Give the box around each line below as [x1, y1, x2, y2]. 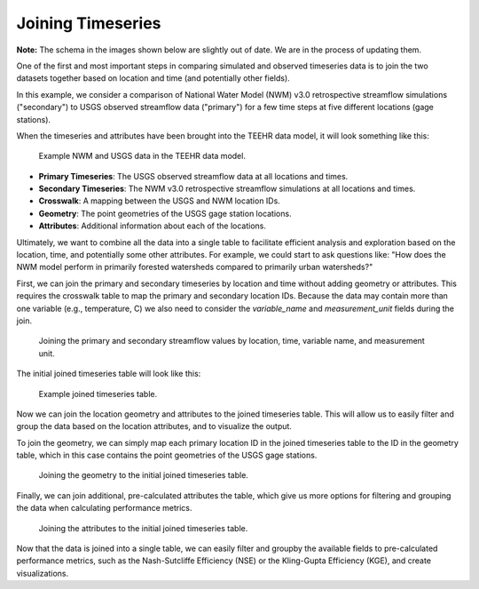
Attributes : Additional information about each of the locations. [38, 220, 266, 231]
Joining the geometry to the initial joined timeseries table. [38, 470, 248, 481]
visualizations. [16, 568, 69, 578]
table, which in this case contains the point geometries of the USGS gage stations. [16, 450, 318, 461]
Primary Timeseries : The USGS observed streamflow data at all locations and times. [38, 171, 349, 181]
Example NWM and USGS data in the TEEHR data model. [38, 151, 246, 162]
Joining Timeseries [16, 13, 161, 33]
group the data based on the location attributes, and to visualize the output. [16, 421, 293, 432]
